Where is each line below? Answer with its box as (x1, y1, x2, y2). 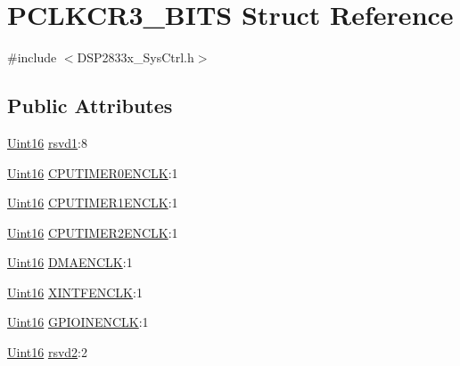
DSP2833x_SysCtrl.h (77, 48, 194, 67)
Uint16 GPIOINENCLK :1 (7, 313, 149, 331)
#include (7, 48, 57, 67)
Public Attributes (7, 92, 173, 119)
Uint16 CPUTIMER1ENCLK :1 (7, 193, 178, 212)
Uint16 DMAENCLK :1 (7, 253, 133, 272)
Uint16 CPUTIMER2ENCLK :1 (7, 223, 178, 241)
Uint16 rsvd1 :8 (7, 133, 87, 151)
